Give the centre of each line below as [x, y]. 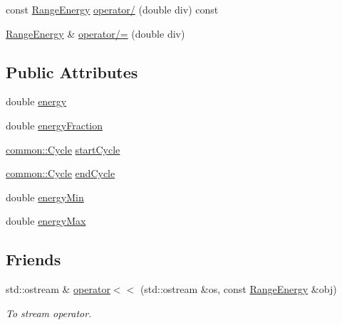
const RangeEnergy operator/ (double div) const [112, 9]
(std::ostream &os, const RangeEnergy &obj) [238, 289]
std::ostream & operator [58, 289]
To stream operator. [49, 313]
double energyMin [45, 197]
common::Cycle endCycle [61, 173]
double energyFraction [55, 125]
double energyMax [46, 221]
